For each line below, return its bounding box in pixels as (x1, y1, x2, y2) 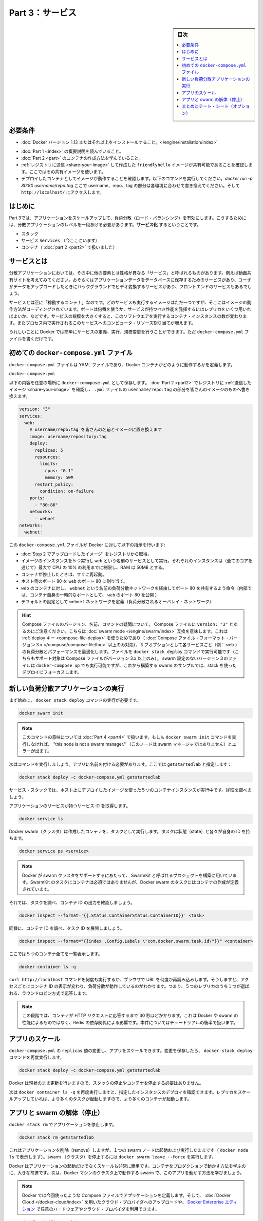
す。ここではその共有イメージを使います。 (21, 168, 106, 174)
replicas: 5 (35, 447, 63, 453)
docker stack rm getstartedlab (19, 1135, 94, 1140)
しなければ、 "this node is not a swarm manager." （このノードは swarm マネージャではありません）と (26, 741, 232, 747)
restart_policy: (35, 482, 74, 487)
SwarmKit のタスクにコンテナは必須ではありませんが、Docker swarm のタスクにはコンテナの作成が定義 (30, 879, 239, 885)
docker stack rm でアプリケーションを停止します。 (9, 1121, 117, 1127)
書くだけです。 (26, 336, 56, 341)
